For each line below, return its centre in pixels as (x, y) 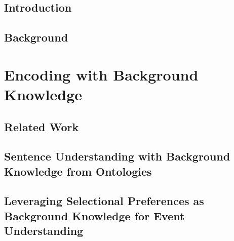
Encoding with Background (101, 74)
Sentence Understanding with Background (117, 156)
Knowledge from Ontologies (78, 171)
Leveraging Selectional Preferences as (104, 201)
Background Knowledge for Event (94, 215)
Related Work (42, 126)
